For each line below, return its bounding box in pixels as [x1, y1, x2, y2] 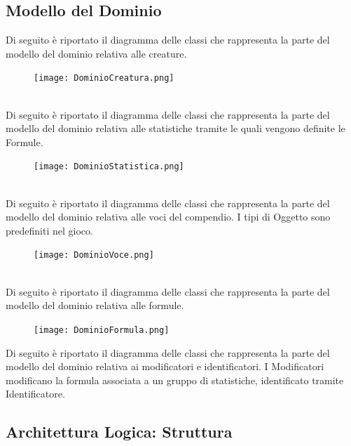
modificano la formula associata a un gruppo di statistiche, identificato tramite [6, 372, 344, 387]
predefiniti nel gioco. [6, 223, 93, 237]
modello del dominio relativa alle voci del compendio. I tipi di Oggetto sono [6, 209, 331, 224]
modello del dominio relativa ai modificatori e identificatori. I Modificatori [6, 359, 324, 374]
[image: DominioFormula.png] [34, 324, 170, 335]
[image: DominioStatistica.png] [34, 162, 184, 172]
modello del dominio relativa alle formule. [6, 298, 184, 313]
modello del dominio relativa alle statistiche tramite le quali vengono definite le [6, 121, 345, 136]
